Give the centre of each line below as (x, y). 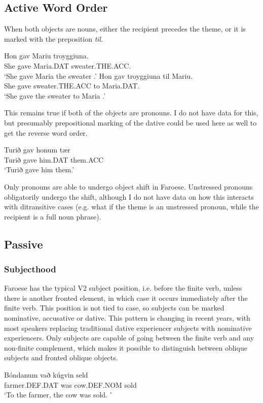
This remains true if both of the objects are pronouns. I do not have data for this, (131, 113)
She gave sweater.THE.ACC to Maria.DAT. (72, 86)
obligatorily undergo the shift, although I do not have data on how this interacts (129, 196)
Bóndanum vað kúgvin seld (46, 375)
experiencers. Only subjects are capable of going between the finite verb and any (129, 338)
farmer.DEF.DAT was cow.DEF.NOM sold (70, 384)
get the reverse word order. (46, 132)
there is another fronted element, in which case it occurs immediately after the (126, 298)
